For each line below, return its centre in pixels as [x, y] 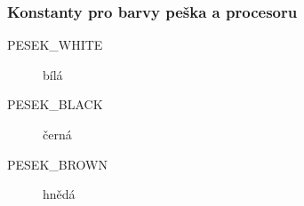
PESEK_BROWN [57, 164]
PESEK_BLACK [55, 104]
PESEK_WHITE [55, 45]
